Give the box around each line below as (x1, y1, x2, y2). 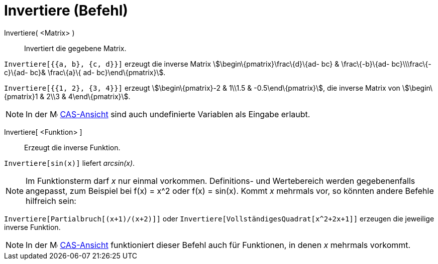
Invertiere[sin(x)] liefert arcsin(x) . (4, 158, 135, 167)
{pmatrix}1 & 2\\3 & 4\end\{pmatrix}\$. (4, 92, 131, 101)
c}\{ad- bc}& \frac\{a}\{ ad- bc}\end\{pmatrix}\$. (4, 68, 166, 77)
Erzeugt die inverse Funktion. (24, 143, 121, 152)
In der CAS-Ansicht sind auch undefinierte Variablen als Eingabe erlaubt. (26, 109, 310, 119)
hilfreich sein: (26, 195, 76, 206)
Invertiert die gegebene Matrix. (24, 44, 127, 53)
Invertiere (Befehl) (4, 2, 128, 19)
